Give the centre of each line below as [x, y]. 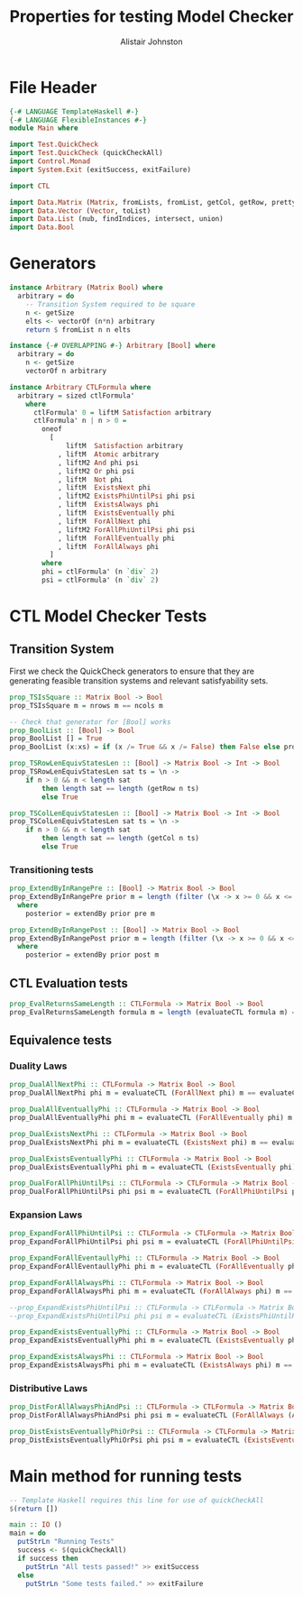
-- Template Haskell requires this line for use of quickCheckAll [137, 1500]
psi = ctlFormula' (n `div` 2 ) [101, 580]
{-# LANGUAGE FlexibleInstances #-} [78, 120]
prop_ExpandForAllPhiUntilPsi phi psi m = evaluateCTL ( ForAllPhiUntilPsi [153, 1242]
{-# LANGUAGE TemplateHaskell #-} [74, 111]
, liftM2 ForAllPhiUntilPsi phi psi [126, 529]
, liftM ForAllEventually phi [116, 538]
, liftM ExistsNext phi [104, 488]
